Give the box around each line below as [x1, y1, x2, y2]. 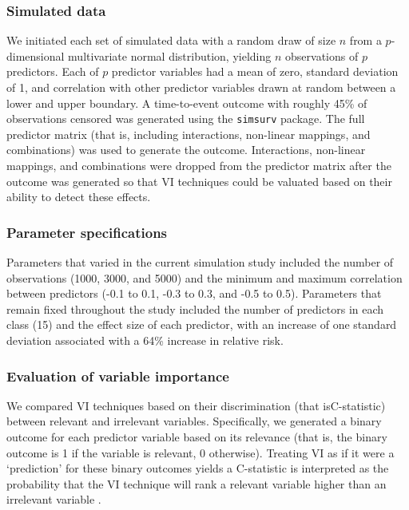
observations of [285, 47, 359, 64]
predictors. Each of [6, 63, 99, 80]
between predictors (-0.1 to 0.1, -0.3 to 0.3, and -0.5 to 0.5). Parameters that [6, 285, 382, 302]
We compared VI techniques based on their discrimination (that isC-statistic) [6, 397, 386, 413]
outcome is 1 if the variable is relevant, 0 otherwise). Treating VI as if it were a [6, 444, 395, 461]
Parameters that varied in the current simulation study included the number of [6, 254, 394, 271]
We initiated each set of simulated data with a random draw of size [6, 32, 336, 49]
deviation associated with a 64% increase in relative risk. [6, 332, 284, 348]
